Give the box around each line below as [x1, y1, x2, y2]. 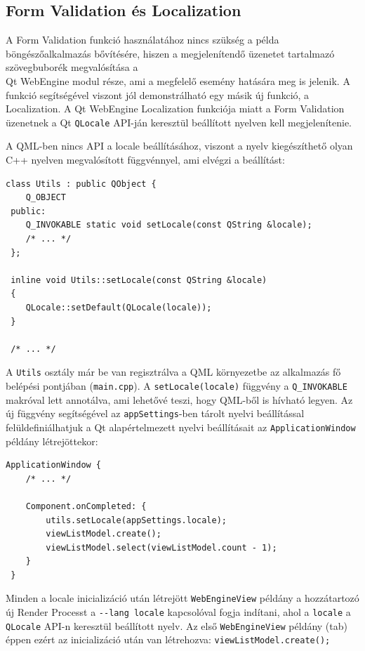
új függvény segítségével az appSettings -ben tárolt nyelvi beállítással [6, 406, 305, 421]
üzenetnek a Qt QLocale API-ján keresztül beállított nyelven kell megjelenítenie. [6, 114, 352, 129]
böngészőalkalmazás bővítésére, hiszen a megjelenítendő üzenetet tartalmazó [6, 46, 335, 60]
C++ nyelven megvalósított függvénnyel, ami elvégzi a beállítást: [6, 152, 285, 167]
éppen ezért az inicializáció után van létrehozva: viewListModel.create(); [6, 632, 331, 647]
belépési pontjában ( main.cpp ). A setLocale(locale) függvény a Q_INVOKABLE [6, 378, 347, 393]
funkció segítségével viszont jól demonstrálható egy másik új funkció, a [6, 87, 310, 102]
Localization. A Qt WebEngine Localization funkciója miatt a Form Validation [6, 101, 345, 116]
